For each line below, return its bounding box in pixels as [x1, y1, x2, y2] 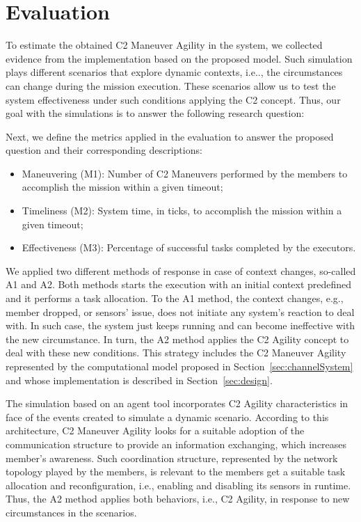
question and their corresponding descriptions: [6, 143, 202, 157]
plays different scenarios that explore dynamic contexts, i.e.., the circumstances [6, 65, 343, 79]
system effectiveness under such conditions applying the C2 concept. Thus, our [6, 92, 341, 106]
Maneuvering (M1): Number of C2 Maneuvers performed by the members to [22, 166, 348, 180]
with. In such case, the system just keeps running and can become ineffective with [6, 318, 355, 333]
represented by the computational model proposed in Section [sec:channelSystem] [6, 359, 353, 373]
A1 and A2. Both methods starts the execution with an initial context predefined [6, 277, 352, 292]
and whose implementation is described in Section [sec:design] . [6, 372, 273, 387]
